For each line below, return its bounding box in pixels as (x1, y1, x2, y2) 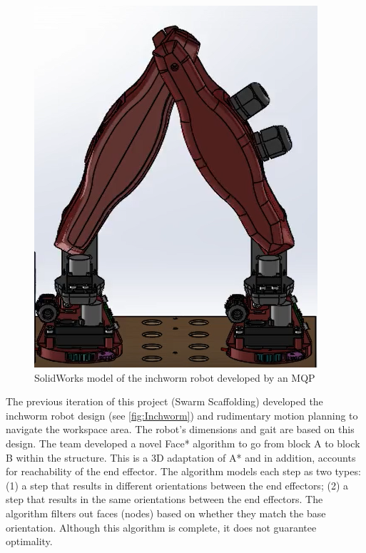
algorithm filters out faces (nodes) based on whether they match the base (6, 505, 326, 520)
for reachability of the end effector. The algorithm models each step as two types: (6, 464, 361, 479)
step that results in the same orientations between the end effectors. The (6, 492, 323, 507)
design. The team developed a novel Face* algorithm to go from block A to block (6, 435, 360, 450)
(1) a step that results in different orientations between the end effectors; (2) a (6, 477, 348, 492)
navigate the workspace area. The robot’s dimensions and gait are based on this (6, 422, 355, 437)
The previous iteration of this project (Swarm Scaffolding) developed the (6, 394, 323, 409)
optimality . (6, 534, 53, 549)
